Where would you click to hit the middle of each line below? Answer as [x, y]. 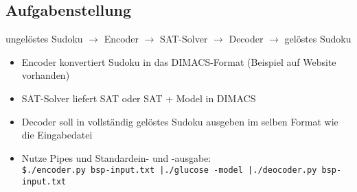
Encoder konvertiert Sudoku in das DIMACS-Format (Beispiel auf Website [179, 61]
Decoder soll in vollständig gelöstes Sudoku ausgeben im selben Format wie [180, 121]
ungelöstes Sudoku [44, 39]
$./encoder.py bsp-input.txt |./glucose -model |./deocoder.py [169, 170]
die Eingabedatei [57, 135]
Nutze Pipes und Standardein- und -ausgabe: [116, 157]
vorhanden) [46, 75]
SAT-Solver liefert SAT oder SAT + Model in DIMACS [139, 98]
